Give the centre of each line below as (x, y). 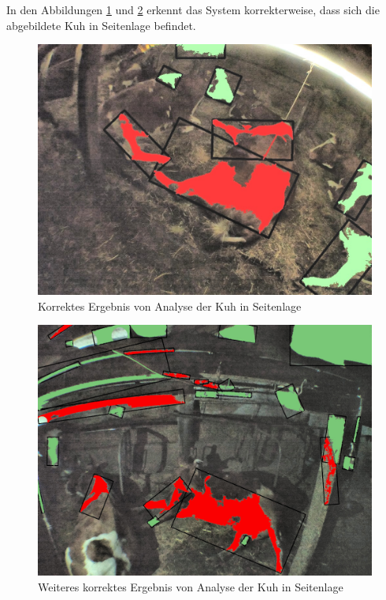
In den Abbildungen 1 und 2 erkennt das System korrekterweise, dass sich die (193, 9)
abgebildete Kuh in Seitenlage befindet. (101, 25)
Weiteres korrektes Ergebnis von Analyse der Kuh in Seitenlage (191, 586)
